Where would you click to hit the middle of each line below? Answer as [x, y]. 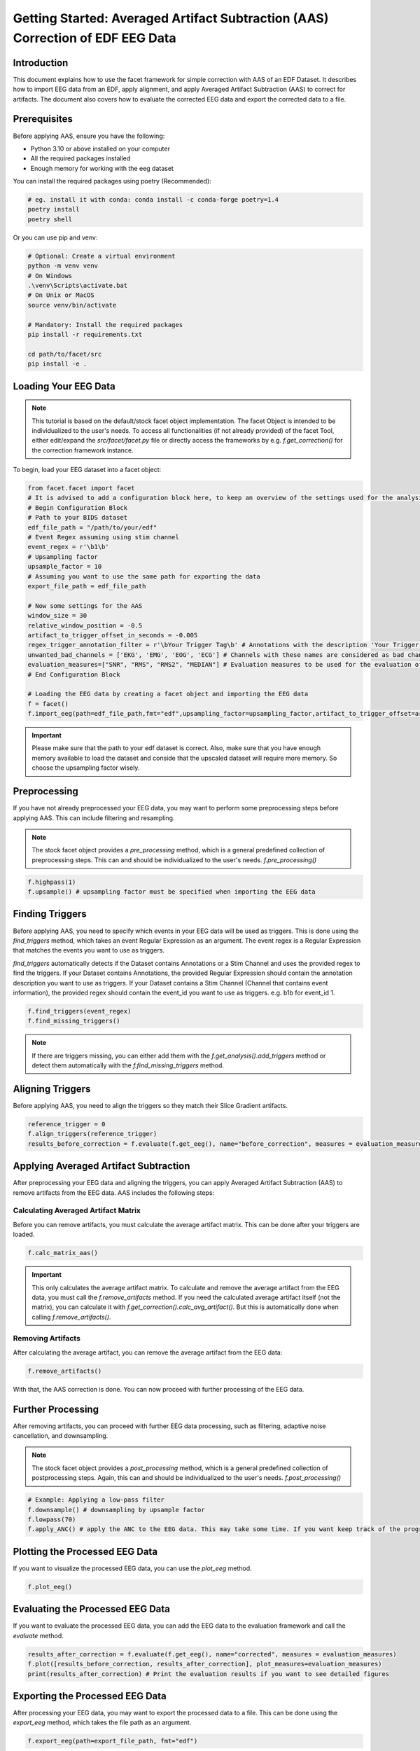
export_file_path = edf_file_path [87, 586]
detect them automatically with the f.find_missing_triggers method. [128, 1065]
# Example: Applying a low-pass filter [96, 1500]
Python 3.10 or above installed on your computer [100, 148]
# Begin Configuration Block [78, 507]
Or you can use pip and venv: [55, 237]
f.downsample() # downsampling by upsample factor [117, 1510]
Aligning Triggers [52, 1089]
